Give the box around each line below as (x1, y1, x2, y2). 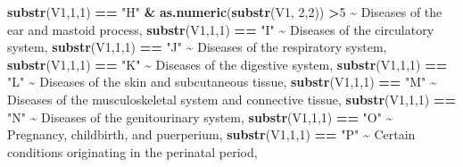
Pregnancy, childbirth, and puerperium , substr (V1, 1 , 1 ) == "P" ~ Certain (7, 125, 416, 144)
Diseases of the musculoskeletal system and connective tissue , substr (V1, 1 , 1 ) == (7, 89, 456, 108)
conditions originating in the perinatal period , (7, 142, 258, 161)
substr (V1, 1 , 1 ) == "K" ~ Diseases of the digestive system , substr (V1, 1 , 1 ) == (7, 54, 448, 73)
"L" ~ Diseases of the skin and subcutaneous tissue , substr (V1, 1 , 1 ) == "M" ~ (7, 72, 437, 91)
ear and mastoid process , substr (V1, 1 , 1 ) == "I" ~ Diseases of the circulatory (7, 20, 434, 38)
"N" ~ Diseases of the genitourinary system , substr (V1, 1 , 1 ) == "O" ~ (7, 107, 393, 126)
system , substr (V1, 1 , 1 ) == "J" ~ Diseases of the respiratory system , (7, 38, 387, 56)
